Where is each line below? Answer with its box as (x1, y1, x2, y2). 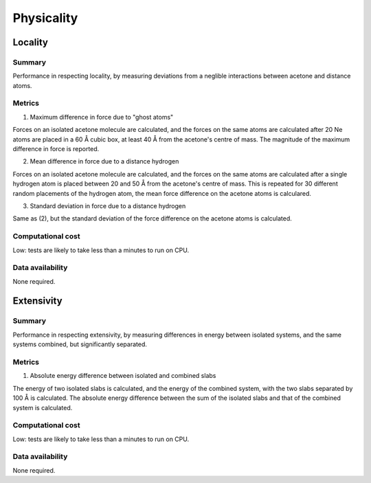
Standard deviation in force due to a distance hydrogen (30, 201, 186, 210)
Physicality (12, 10, 78, 25)
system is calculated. (12, 403, 73, 412)
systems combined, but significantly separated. (12, 340, 147, 348)
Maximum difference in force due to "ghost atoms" (30, 113, 174, 121)
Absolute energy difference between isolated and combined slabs (30, 372, 216, 380)
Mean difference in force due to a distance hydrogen (30, 157, 179, 166)
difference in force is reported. (12, 145, 100, 153)
